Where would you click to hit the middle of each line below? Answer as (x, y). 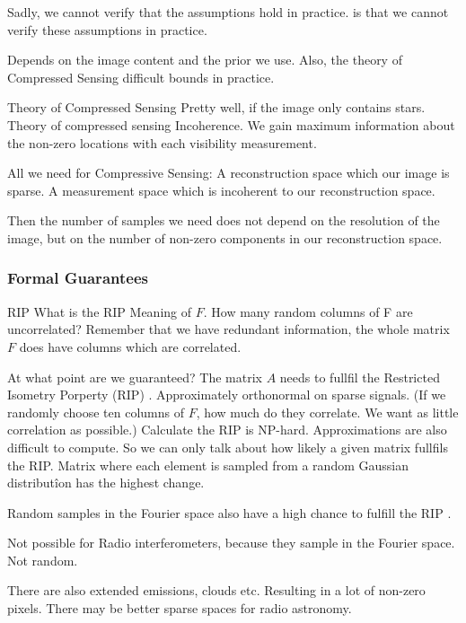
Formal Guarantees (78, 278)
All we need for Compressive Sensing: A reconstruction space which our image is (229, 173)
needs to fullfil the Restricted (360, 377)
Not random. (43, 560)
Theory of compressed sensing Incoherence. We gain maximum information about (231, 124)
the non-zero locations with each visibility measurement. (162, 142)
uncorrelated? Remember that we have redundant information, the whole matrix (229, 329)
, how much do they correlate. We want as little (327, 412)
